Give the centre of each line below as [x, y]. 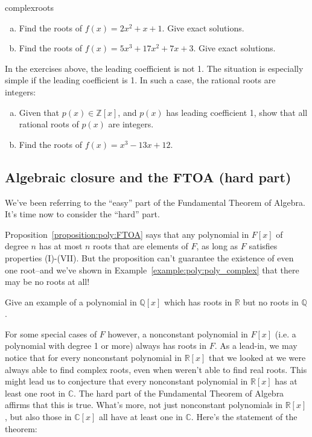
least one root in [35, 393]
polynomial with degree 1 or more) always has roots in [106, 346]
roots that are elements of [141, 246]
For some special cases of [51, 333]
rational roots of [49, 124]
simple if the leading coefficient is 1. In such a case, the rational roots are [140, 80]
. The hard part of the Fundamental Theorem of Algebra [179, 393]
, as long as [217, 246]
